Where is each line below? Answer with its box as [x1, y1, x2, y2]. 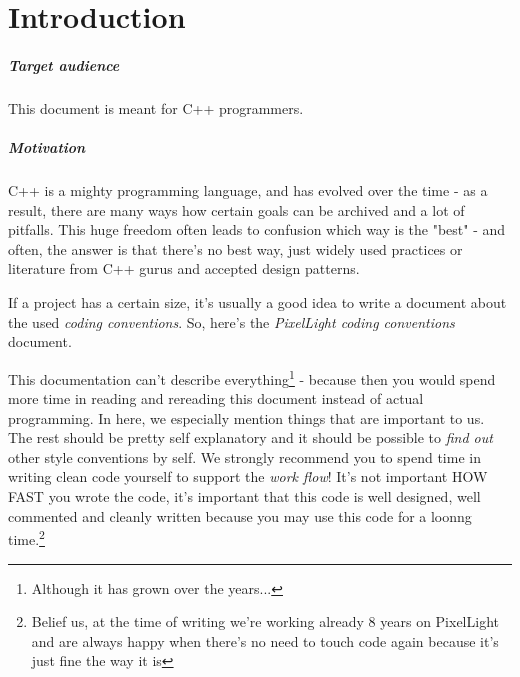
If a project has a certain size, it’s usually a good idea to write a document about [8, 292, 507, 313]
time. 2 [8, 526, 45, 549]
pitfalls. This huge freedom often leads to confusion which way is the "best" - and [8, 219, 506, 240]
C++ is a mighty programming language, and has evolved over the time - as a [8, 180, 488, 201]
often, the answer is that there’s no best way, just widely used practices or [8, 238, 463, 259]
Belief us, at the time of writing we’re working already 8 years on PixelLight [31, 611, 499, 632]
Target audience [8, 54, 120, 75]
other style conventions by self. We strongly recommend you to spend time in [8, 446, 481, 467]
